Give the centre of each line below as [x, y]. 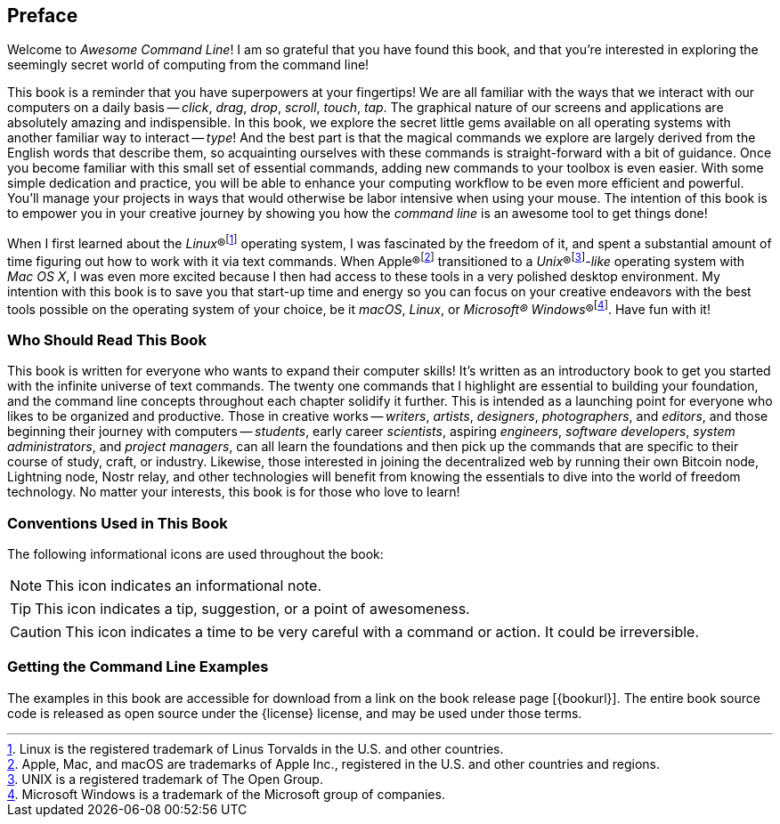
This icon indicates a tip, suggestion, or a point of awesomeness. [252, 608]
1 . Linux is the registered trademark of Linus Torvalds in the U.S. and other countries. [256, 748]
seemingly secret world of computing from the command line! [188, 65]
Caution [36, 631]
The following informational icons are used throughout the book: [195, 553]
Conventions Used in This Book [118, 523]
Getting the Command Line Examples [138, 667]
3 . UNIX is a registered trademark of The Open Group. [165, 779]
